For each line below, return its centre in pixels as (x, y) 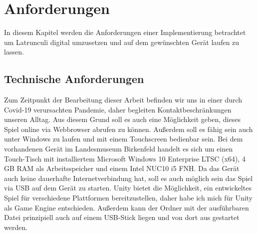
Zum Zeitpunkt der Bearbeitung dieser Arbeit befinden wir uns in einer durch (123, 100)
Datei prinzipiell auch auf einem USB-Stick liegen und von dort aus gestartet (122, 217)
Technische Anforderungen (74, 79)
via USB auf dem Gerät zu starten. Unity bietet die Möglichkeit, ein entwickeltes (128, 188)
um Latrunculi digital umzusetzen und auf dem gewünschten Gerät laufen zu (122, 42)
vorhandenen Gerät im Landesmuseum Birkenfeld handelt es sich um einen (119, 149)
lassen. (14, 52)
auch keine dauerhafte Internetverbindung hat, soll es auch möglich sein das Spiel (128, 178)
